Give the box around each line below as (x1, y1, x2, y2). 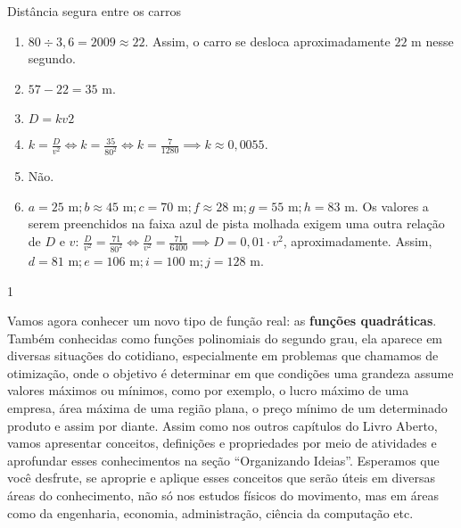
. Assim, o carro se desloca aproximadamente (144, 31, 391, 50)
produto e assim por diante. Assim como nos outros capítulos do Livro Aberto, (7, 416, 438, 434)
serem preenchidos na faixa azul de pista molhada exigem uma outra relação (28, 214, 445, 233)
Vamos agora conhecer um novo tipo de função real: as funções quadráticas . (7, 311, 437, 330)
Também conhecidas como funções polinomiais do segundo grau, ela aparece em (7, 328, 443, 347)
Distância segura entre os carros (7, 2, 182, 20)
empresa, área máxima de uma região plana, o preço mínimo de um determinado (7, 399, 448, 417)
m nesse (411, 31, 454, 50)
